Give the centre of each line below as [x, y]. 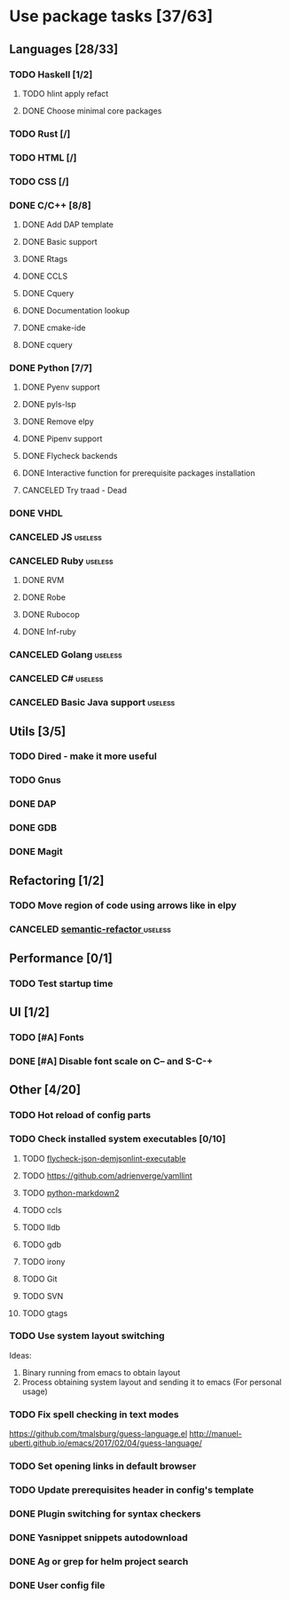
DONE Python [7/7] [51, 367]
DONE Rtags [45, 258]
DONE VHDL [36, 514]
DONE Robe [44, 597]
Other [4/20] [45, 1090]
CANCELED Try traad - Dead [74, 491]
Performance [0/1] [61, 958]
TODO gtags [45, 1313]
